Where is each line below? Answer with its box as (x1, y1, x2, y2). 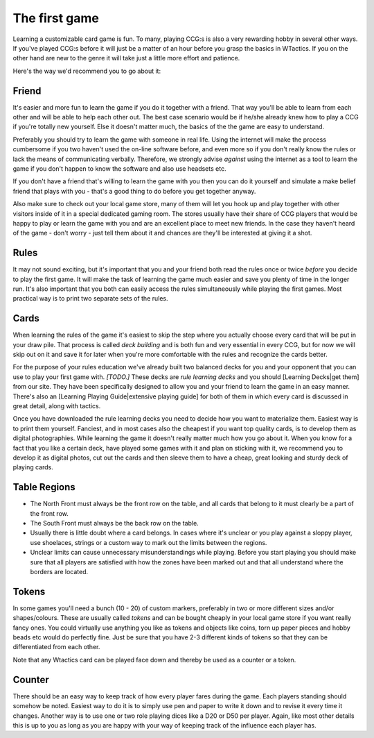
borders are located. (30, 568, 89, 576)
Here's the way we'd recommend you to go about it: (12, 67, 161, 75)
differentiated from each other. (12, 643, 100, 651)
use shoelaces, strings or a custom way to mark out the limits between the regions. (30, 538, 267, 546)
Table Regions (12, 481, 75, 493)
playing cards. (12, 463, 53, 471)
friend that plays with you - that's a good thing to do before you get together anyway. (12, 187, 256, 195)
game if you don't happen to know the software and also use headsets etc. (12, 164, 226, 173)
